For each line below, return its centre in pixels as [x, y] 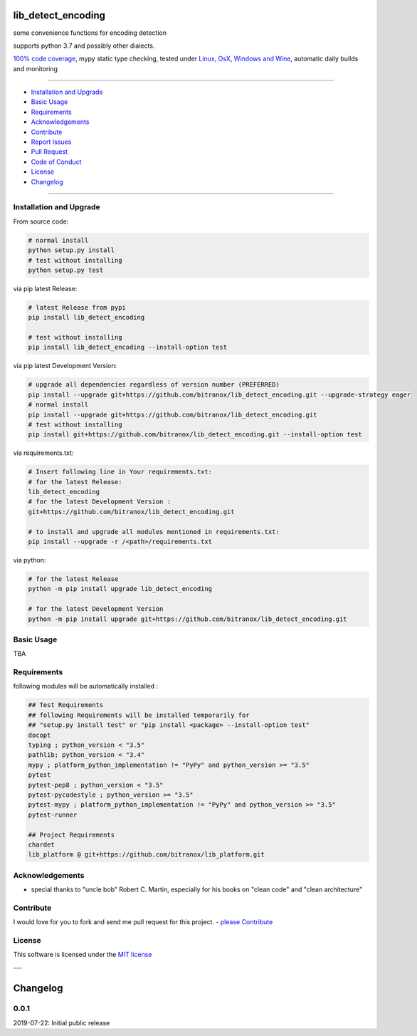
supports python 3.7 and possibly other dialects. [84, 46]
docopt [39, 735]
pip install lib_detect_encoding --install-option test [128, 347]
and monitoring [36, 68]
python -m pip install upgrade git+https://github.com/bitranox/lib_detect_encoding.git [188, 619]
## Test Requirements [66, 705]
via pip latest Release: [45, 288]
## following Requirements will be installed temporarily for [139, 715]
